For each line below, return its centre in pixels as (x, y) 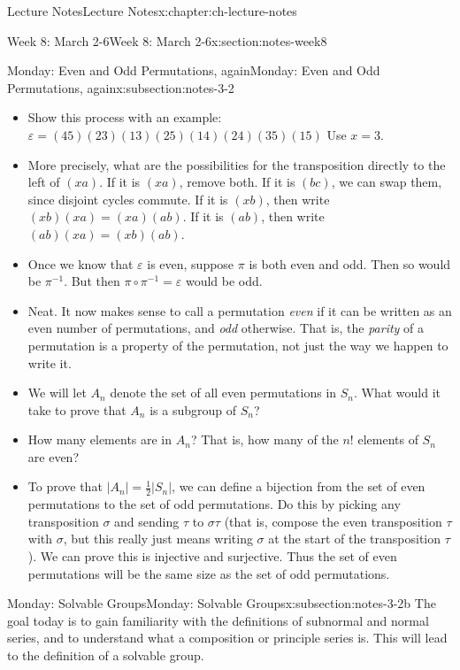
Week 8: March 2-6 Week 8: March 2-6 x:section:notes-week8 (167, 40)
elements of (388, 439)
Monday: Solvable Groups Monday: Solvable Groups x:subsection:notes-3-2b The (222, 603)
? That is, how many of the (264, 439)
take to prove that (77, 409)
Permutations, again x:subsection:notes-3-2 (121, 87)
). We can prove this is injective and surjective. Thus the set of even (212, 556)
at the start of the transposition (355, 539)
